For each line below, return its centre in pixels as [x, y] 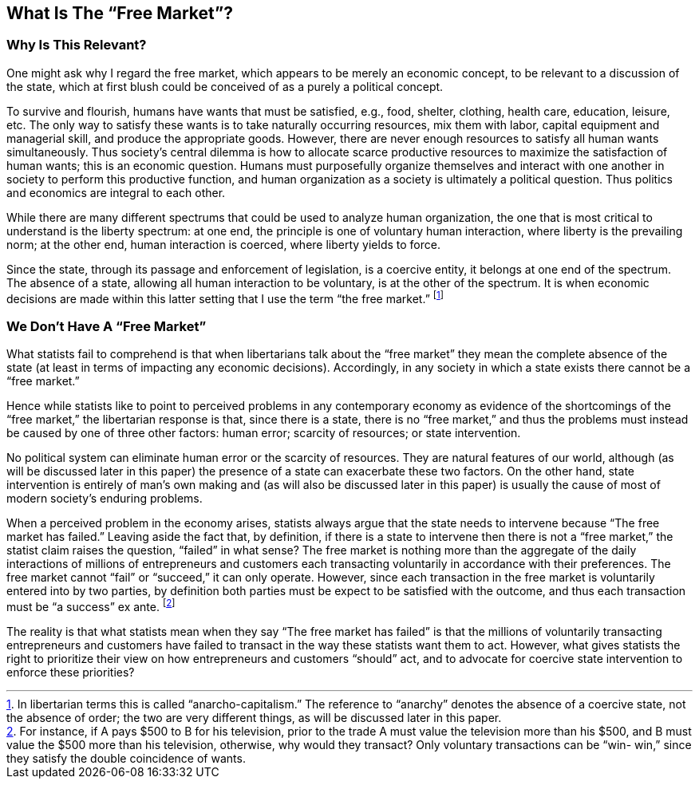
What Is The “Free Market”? [120, 13]
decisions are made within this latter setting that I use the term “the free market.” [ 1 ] [225, 297]
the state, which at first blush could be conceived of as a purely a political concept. [225, 86]
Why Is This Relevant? [77, 45]
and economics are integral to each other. [116, 192]
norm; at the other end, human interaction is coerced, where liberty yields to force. [223, 244]
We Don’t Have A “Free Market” [107, 326]
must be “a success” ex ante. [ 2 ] [91, 606]
